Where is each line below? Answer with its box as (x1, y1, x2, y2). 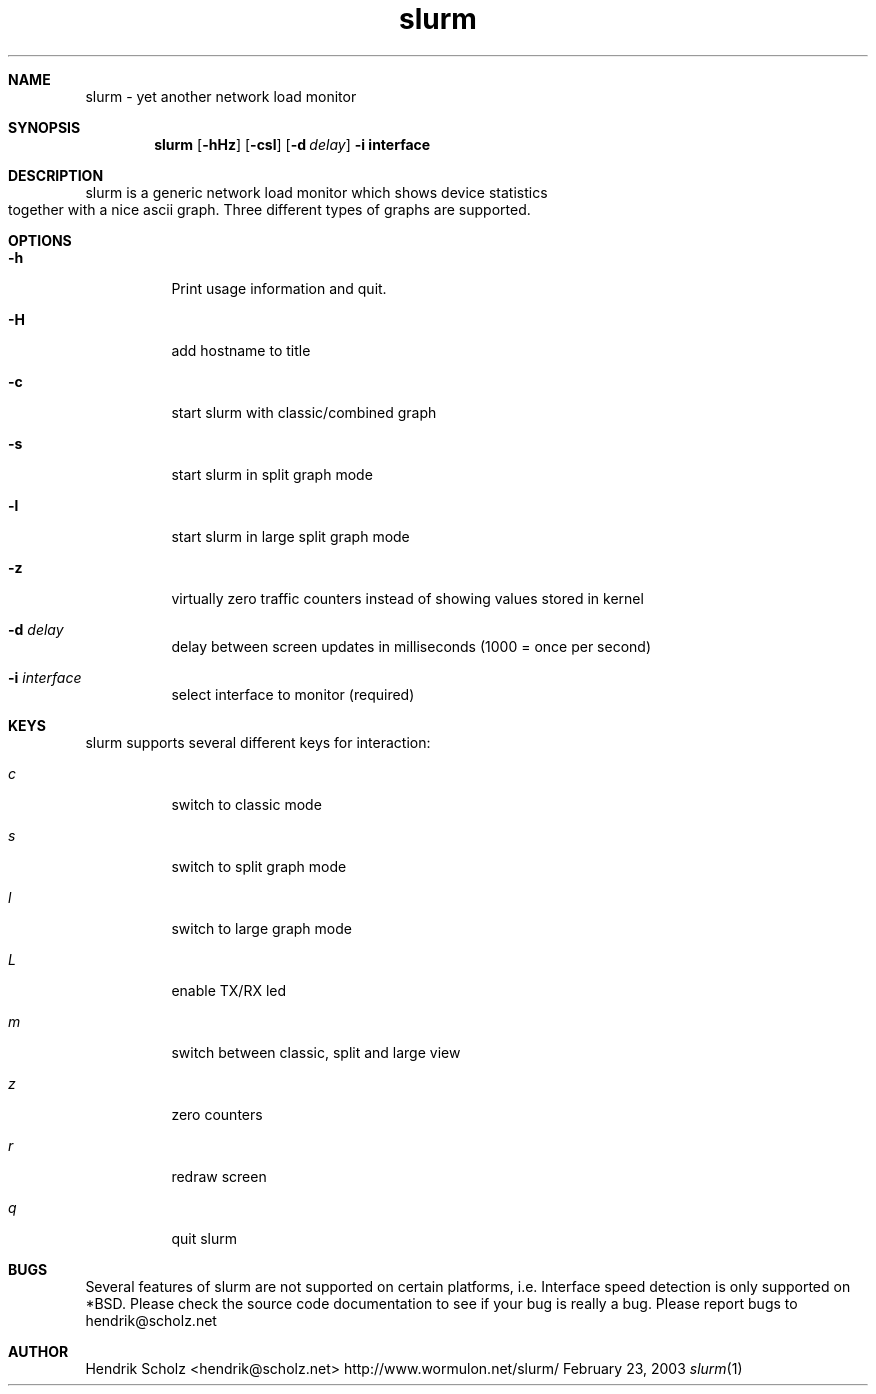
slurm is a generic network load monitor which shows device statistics (85, 183, 548, 201)
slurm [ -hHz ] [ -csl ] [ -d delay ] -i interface (154, 135, 431, 153)
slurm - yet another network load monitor (85, 87, 357, 105)
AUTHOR (8, 1342, 69, 1360)
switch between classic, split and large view (171, 1043, 461, 1061)
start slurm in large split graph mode (171, 527, 410, 545)
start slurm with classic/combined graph (171, 403, 437, 421)
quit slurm (171, 1229, 237, 1247)
